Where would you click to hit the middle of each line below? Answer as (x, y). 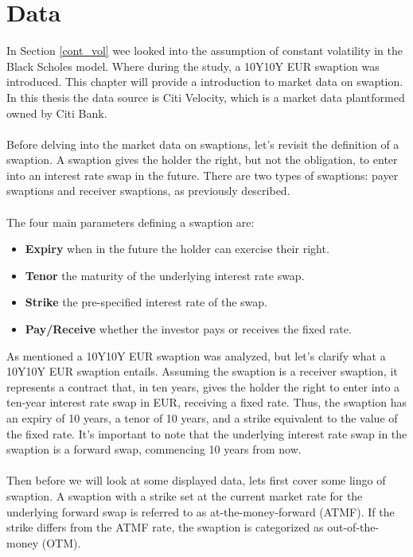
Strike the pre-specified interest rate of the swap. (146, 302)
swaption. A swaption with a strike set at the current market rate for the (185, 495)
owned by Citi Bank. (57, 113)
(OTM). (61, 542)
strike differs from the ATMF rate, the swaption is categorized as (165, 527)
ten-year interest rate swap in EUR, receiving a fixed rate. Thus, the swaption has (206, 402)
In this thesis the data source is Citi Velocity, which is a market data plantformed (206, 97)
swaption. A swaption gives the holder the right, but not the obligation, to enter (202, 160)
